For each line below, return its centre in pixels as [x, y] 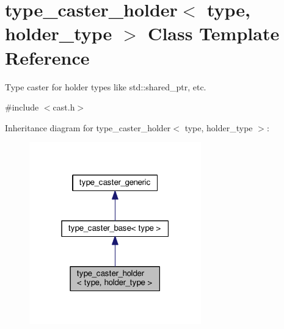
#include [22, 107]
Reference [47, 57]
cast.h [64, 107]
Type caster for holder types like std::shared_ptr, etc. [106, 86]
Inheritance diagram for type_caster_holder [88, 127]
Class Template [214, 33]
